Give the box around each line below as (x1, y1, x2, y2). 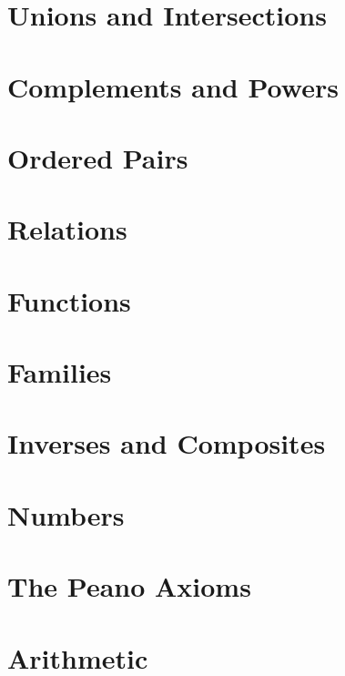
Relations (7, 210, 127, 248)
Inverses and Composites (7, 425, 326, 462)
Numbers (7, 496, 125, 533)
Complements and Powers (7, 67, 339, 105)
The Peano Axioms (7, 568, 251, 605)
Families (7, 353, 112, 391)
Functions (7, 282, 131, 319)
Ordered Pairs (7, 138, 188, 176)
